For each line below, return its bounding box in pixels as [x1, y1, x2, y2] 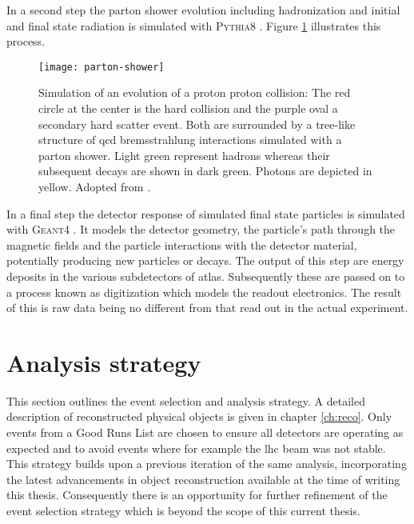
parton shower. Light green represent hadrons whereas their [38, 146, 330, 163]
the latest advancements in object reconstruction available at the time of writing [6, 470, 400, 487]
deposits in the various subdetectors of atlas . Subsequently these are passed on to [6, 267, 405, 284]
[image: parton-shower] [38, 61, 165, 73]
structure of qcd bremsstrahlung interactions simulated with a [38, 131, 342, 148]
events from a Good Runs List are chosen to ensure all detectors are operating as [6, 424, 404, 441]
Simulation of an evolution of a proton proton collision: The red [38, 84, 351, 101]
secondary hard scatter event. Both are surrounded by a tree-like [38, 115, 356, 132]
